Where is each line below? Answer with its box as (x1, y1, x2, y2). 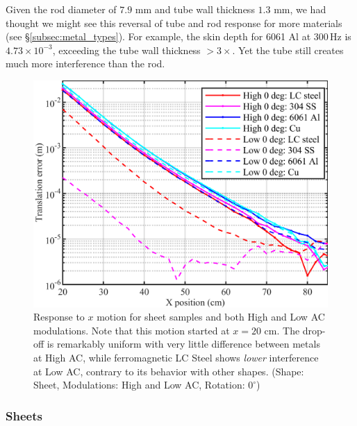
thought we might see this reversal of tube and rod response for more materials (6, 15, 342, 30)
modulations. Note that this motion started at (33, 323, 230, 337)
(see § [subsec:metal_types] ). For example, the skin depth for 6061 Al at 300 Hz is (6, 29, 351, 44)
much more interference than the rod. (6, 56, 165, 71)
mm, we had (274, 2, 326, 16)
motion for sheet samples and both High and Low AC (97, 309, 325, 324)
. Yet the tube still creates (232, 42, 344, 57)
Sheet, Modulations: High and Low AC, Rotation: (33, 377, 245, 392)
